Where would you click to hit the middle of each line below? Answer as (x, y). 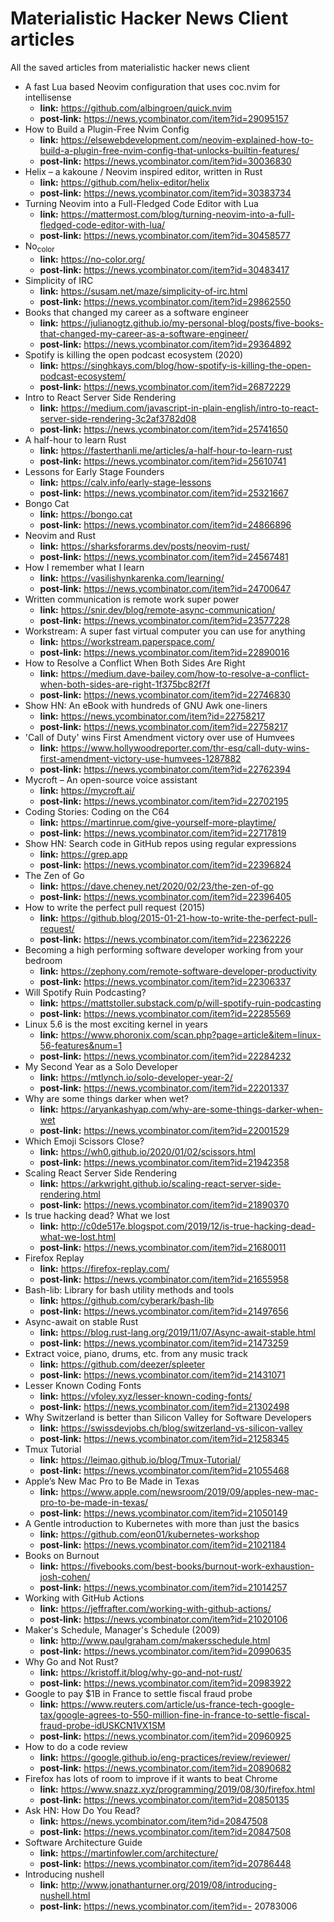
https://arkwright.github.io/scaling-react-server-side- (171, 1183)
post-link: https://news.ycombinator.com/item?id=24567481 (164, 556)
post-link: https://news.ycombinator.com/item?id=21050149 (163, 1513)
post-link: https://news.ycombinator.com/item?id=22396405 (165, 896)
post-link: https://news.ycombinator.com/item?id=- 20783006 (168, 1906)
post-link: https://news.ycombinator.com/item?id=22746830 (165, 694)
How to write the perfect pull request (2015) (115, 907)
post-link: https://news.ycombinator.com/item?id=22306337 (165, 981)
